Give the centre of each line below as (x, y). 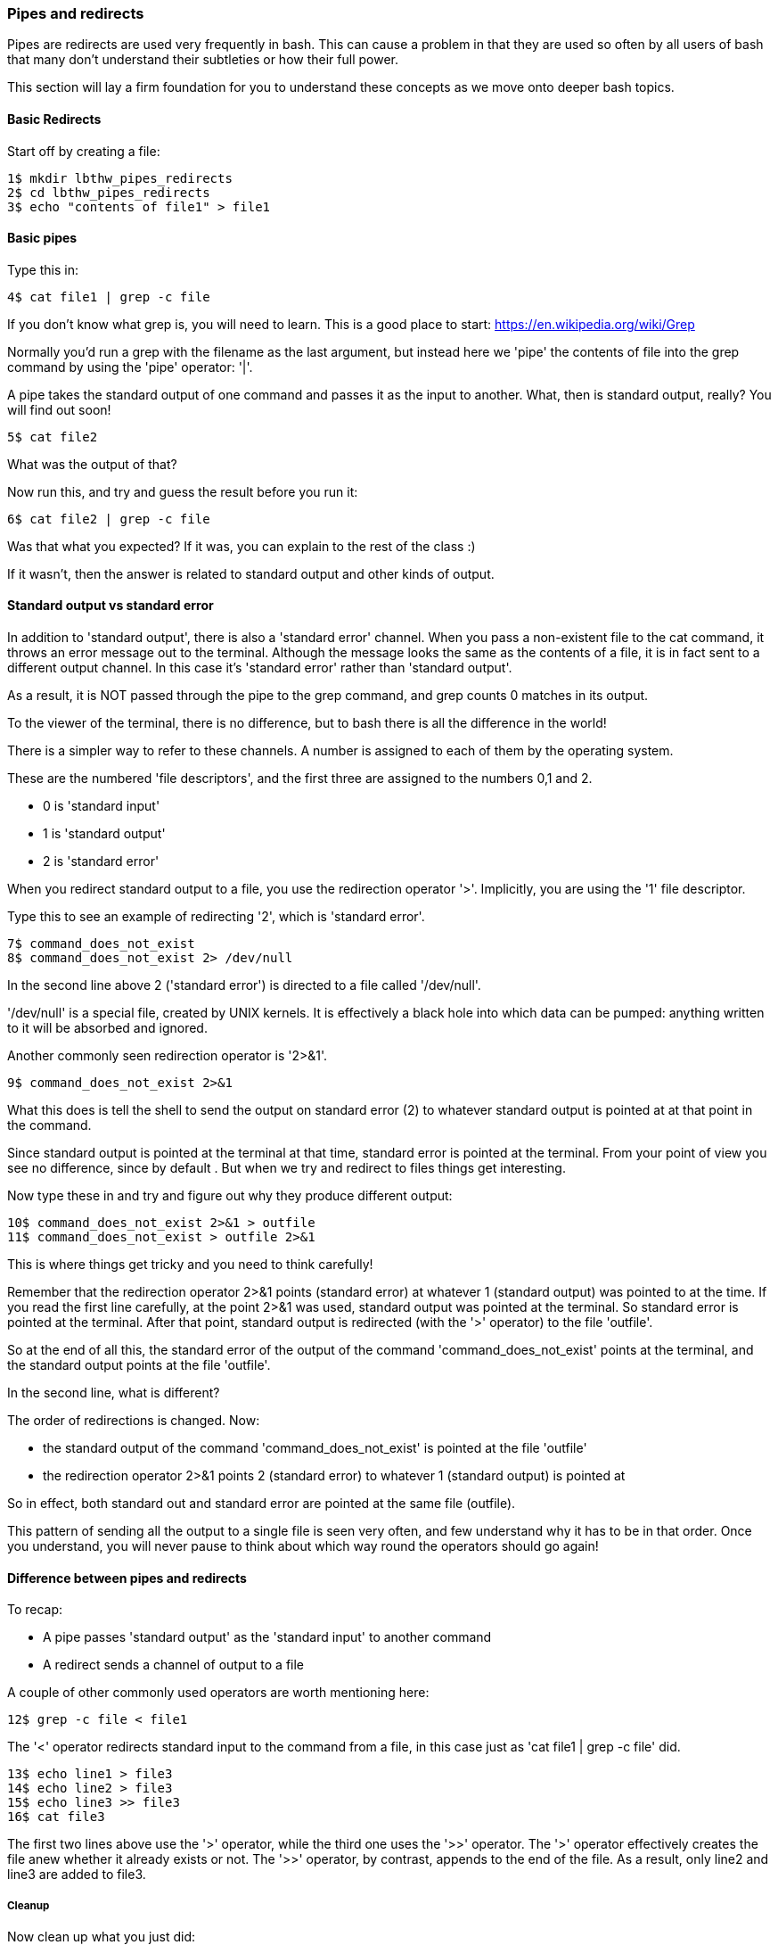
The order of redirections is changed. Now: (134, 1421)
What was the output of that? (92, 464)
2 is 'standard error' (101, 861)
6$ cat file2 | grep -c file (109, 519)
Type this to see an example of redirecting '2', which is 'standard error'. (216, 917)
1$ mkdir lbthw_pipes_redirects (120, 178)
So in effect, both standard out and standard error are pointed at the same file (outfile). (262, 1504)
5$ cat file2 (53, 437)
